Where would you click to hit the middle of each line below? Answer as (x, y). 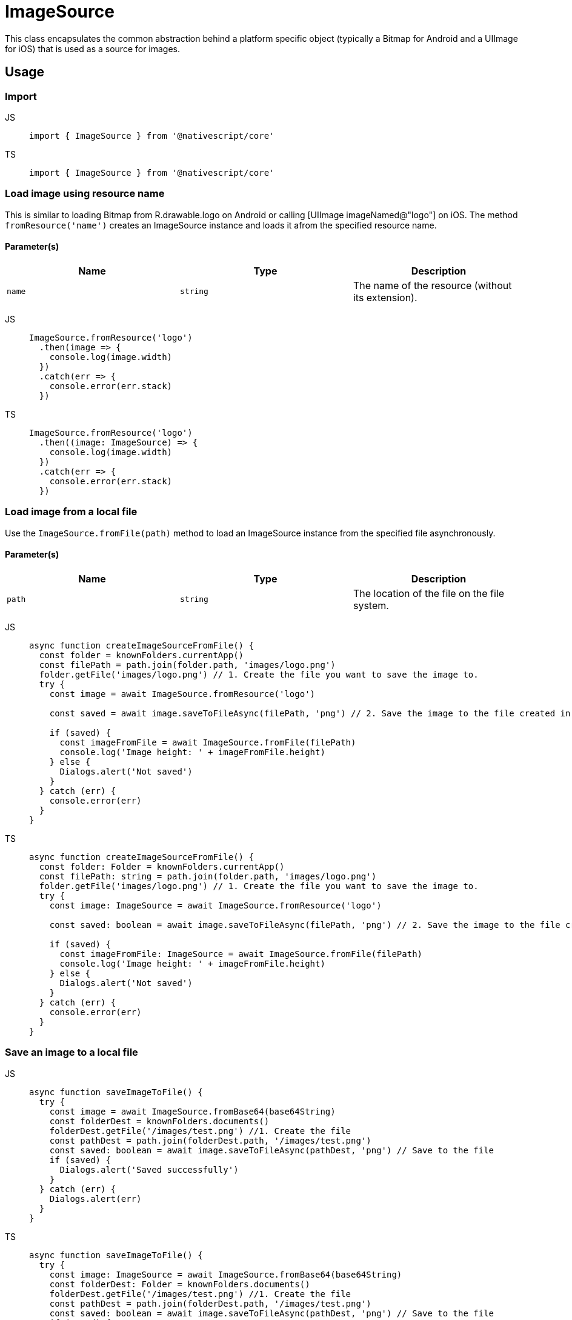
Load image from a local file (71, 512)
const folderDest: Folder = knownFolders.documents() (180, 1284)
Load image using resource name (85, 194)
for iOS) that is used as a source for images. (93, 48)
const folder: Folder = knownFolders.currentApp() (162, 866)
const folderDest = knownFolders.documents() (159, 1121)
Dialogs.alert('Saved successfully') (149, 1169)
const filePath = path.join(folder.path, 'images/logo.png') (187, 665)
